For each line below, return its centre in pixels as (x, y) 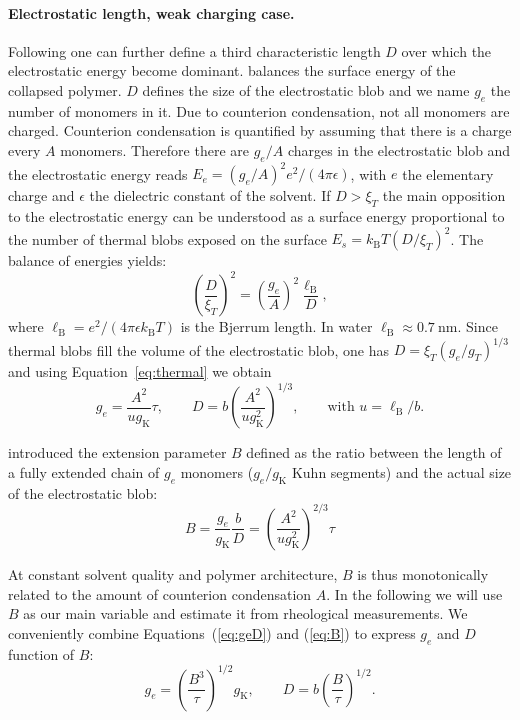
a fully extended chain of (84, 472)
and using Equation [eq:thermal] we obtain (140, 371)
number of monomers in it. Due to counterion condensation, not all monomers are (259, 110)
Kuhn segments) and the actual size (401, 472)
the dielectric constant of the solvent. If (210, 195)
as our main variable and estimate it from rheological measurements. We (245, 613)
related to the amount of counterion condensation (160, 593)
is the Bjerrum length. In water (276, 326)
